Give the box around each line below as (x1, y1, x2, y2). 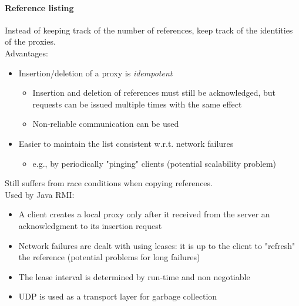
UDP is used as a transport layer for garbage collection (18, 290, 217, 302)
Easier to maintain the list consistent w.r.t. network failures (18, 137, 234, 149)
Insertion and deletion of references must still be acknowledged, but (32, 86, 276, 99)
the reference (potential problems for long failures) (18, 251, 200, 263)
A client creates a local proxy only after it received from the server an (18, 208, 270, 220)
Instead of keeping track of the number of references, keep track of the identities (5, 23, 293, 36)
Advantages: (5, 46, 48, 59)
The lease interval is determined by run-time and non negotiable (18, 270, 250, 283)
